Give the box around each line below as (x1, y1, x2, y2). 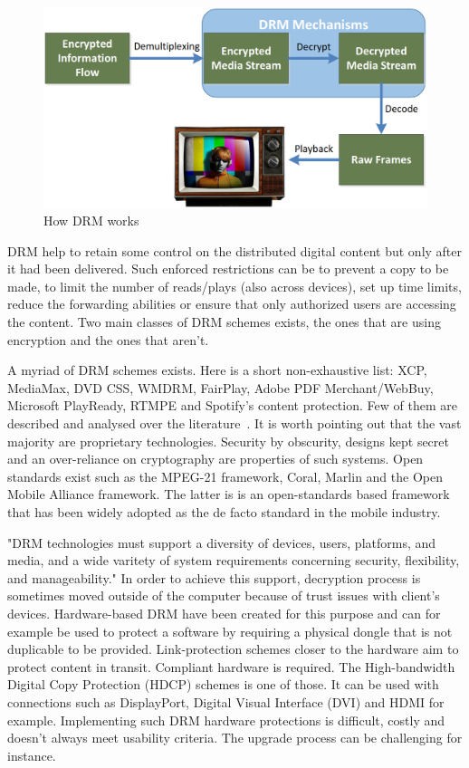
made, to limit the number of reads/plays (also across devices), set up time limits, (7, 276, 462, 295)
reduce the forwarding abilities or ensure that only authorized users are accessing (7, 294, 456, 313)
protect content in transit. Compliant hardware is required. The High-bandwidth (7, 657, 455, 676)
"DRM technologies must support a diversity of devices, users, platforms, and (7, 533, 436, 552)
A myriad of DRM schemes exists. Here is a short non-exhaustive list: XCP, (7, 360, 427, 379)
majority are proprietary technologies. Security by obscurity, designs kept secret (7, 431, 449, 450)
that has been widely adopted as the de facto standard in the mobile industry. (7, 503, 441, 522)
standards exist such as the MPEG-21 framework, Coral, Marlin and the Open (7, 466, 443, 485)
